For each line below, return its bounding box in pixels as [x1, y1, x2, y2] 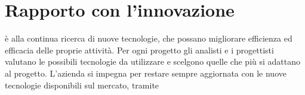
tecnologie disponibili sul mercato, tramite [5, 78, 159, 91]
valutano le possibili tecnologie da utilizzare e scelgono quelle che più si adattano [5, 55, 300, 68]
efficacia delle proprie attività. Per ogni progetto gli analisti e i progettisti [5, 43, 274, 56]
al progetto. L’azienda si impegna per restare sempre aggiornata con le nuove [5, 66, 286, 79]
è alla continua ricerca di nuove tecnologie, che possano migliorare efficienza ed [5, 32, 292, 45]
